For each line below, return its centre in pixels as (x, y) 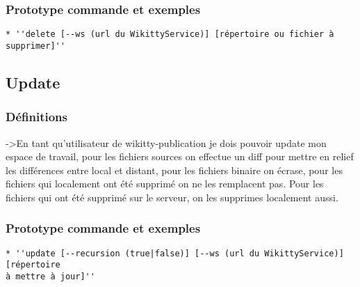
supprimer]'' (35, 46)
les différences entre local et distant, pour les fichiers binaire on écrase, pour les (174, 170)
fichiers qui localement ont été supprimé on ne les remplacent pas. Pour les (165, 184)
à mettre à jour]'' (50, 277)
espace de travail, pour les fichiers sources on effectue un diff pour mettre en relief (180, 156)
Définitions (36, 117)
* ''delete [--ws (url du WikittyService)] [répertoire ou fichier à (170, 34)
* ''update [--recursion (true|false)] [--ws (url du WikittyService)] (175, 253)
